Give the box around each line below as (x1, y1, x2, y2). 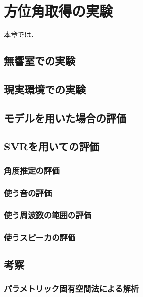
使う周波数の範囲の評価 (4, 209, 91, 221)
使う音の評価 (4, 186, 52, 199)
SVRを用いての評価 (4, 139, 100, 154)
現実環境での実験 (4, 81, 86, 96)
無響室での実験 (4, 53, 75, 68)
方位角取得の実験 (4, 1, 113, 21)
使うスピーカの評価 (4, 231, 76, 243)
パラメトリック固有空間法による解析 (4, 282, 139, 294)
